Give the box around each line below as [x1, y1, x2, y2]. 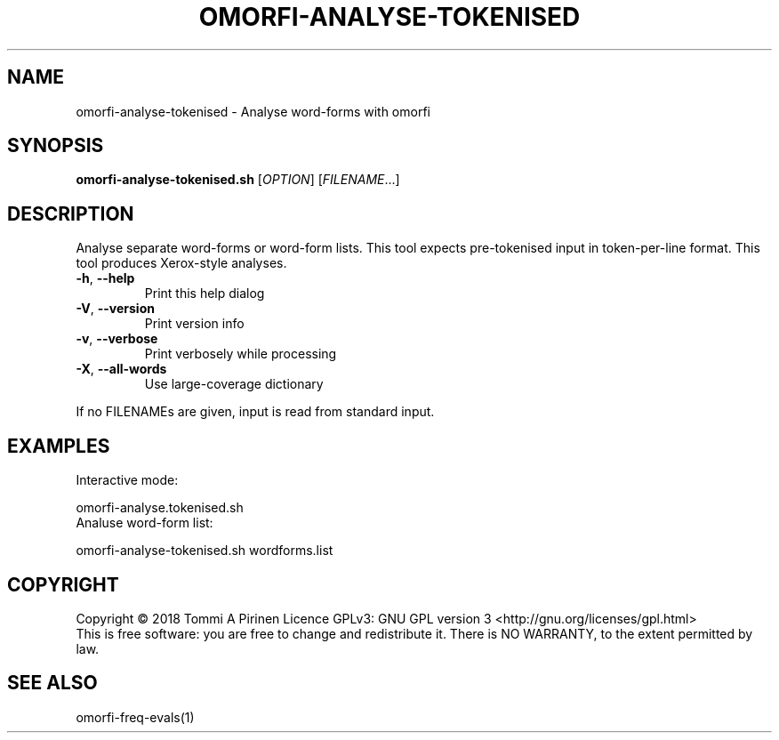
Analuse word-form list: [76, 515, 213, 531]
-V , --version [76, 301, 155, 317]
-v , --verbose [76, 331, 158, 347]
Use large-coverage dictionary [144, 376, 324, 392]
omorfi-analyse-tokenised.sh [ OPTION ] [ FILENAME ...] [76, 172, 400, 188]
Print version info [144, 316, 245, 332]
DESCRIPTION [7, 202, 134, 225]
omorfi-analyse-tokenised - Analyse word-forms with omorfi [76, 103, 430, 119]
